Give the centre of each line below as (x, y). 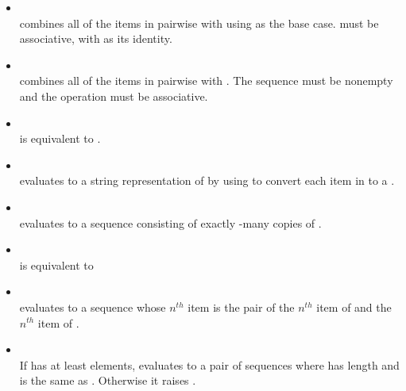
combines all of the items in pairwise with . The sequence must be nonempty (206, 80)
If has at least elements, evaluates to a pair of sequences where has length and (209, 364)
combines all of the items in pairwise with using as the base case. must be (199, 23)
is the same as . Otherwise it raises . (108, 380)
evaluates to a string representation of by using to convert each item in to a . (207, 180)
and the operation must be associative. (114, 96)
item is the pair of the (241, 307)
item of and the (354, 307)
